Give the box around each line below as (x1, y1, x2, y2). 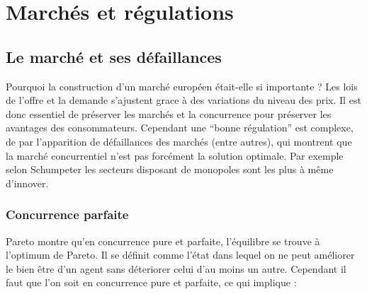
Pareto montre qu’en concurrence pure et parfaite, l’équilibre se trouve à (6, 233, 320, 248)
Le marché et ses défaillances (6, 45, 222, 67)
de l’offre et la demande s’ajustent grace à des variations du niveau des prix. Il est (6, 93, 361, 107)
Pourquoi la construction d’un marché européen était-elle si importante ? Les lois (6, 78, 358, 93)
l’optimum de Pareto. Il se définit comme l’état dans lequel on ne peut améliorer (6, 247, 355, 262)
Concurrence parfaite (6, 206, 129, 223)
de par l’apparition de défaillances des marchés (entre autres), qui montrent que (6, 134, 352, 148)
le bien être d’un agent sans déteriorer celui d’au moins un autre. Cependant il (6, 261, 346, 276)
